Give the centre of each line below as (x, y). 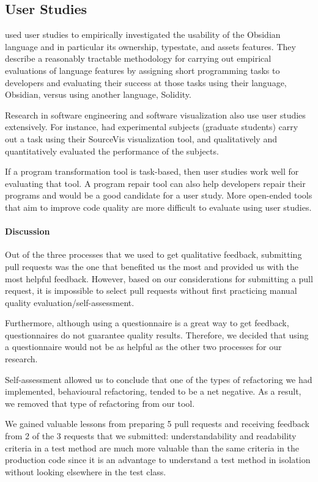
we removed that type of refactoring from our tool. (100, 403)
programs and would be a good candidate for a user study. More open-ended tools (159, 195)
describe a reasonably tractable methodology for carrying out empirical (138, 58)
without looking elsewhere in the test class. (86, 471)
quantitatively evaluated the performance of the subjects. (112, 151)
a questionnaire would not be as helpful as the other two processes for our (143, 347)
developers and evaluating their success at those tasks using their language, (146, 82)
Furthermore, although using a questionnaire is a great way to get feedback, (147, 323)
